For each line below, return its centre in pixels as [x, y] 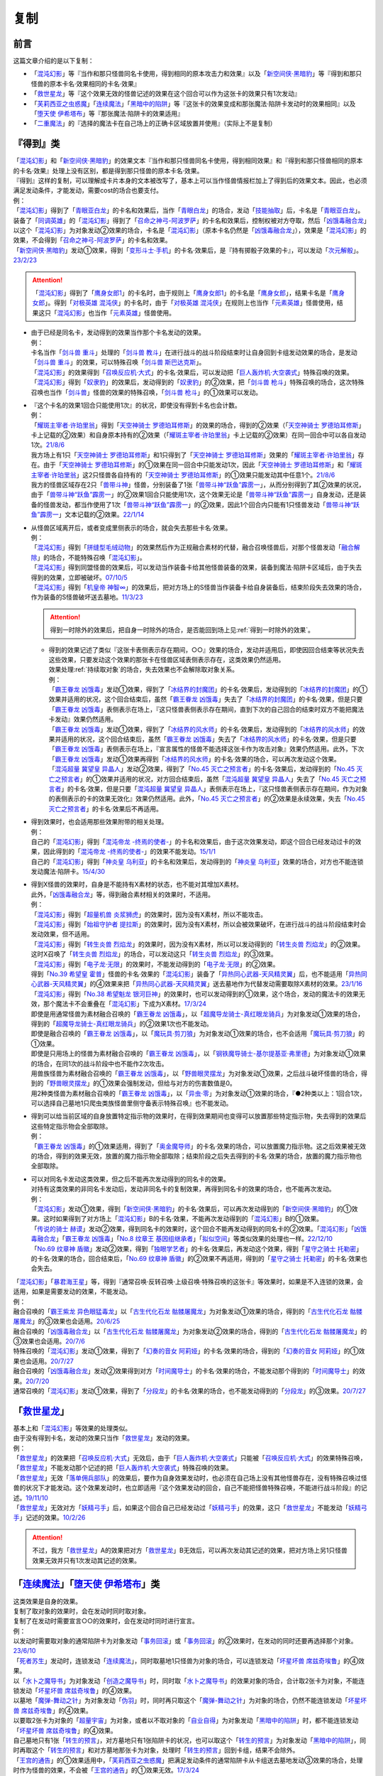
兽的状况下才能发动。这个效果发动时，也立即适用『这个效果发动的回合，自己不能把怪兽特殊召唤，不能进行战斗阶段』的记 [190, 1488]
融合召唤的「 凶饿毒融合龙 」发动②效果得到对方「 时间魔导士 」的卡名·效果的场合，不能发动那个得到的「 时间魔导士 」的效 [189, 1371]
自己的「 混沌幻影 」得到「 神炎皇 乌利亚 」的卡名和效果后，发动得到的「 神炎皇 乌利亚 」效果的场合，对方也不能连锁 [197, 861]
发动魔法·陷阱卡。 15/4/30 [68, 872]
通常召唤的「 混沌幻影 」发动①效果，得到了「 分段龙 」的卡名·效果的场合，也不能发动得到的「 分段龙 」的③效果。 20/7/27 [189, 1391]
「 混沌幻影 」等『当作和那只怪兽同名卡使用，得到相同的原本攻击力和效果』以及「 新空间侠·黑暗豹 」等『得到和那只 [196, 74]
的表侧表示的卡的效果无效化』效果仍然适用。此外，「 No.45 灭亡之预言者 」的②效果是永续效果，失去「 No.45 [207, 798]
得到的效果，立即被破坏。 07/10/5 [79, 577]
